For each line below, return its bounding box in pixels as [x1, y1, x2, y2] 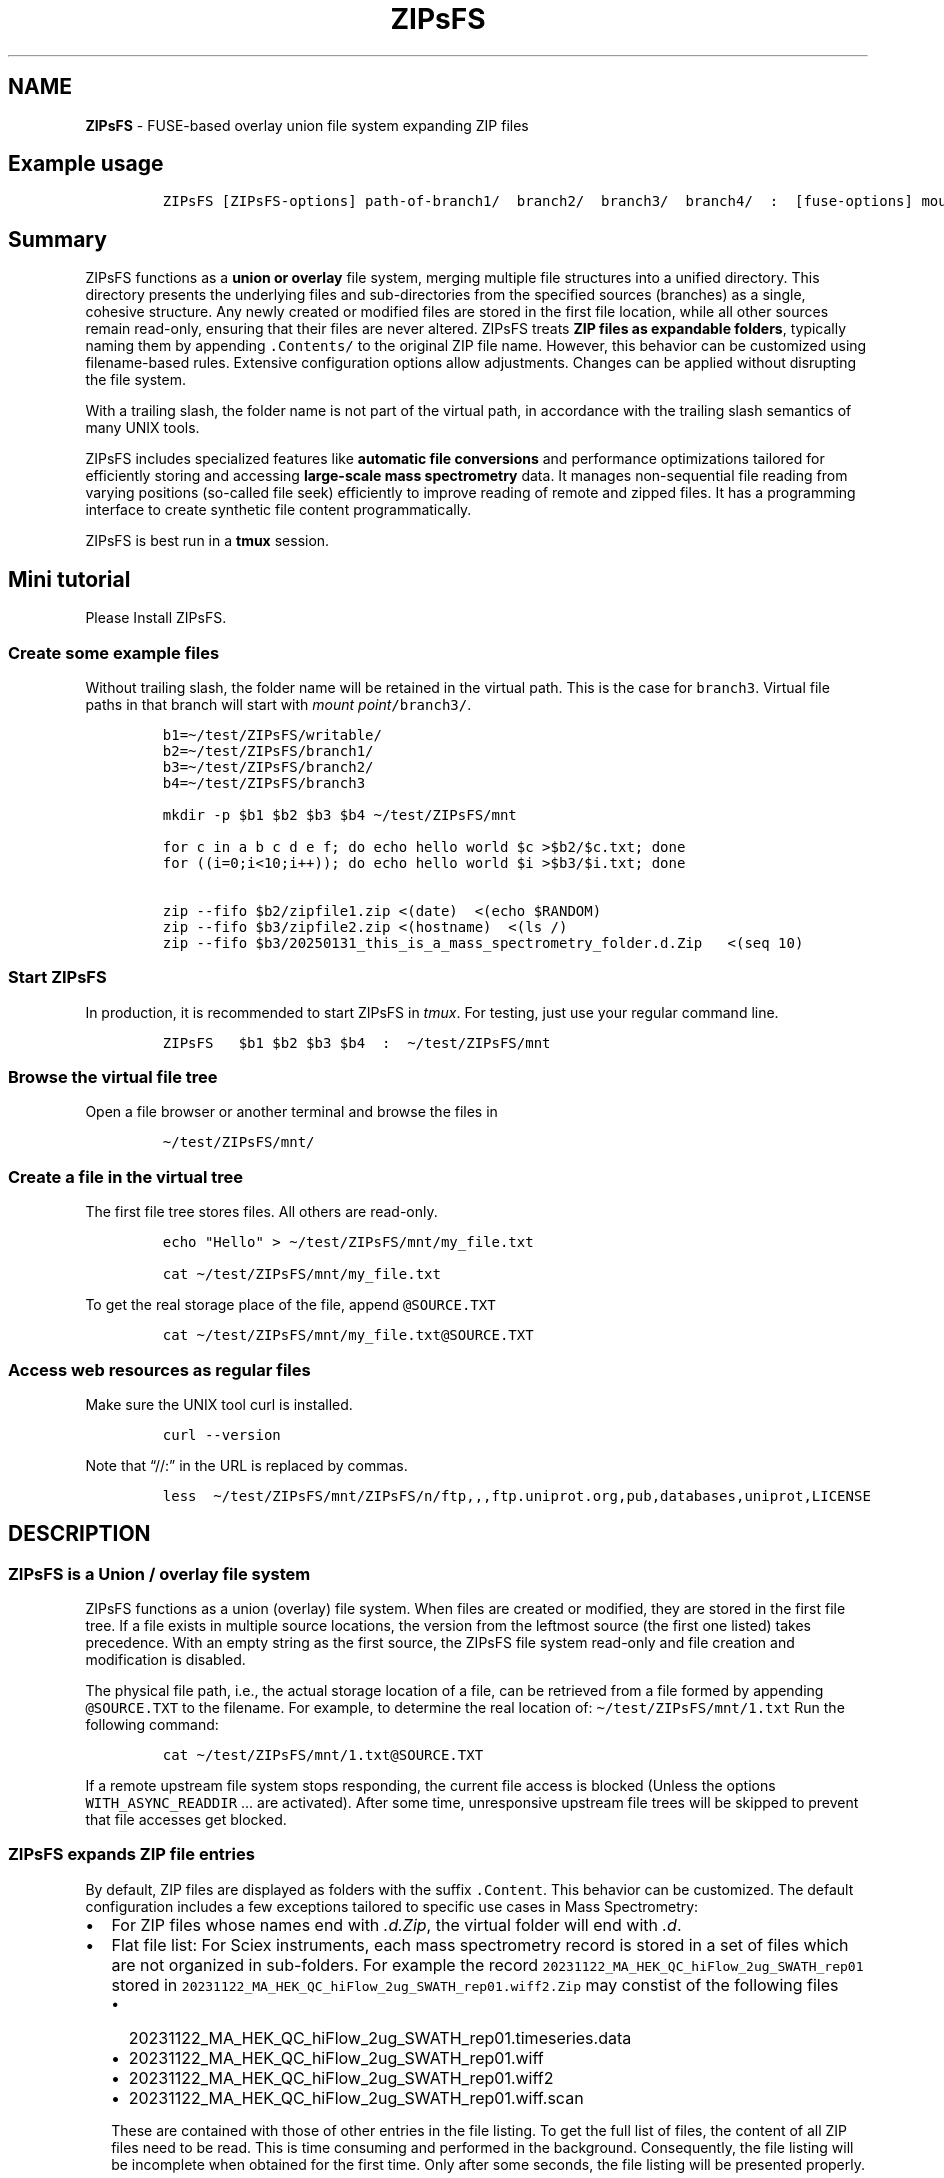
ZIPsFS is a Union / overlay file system [8, 1563, 311, 1584]
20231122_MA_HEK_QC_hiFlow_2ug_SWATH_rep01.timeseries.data [128, 2027, 632, 2048]
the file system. [85, 371, 186, 389]
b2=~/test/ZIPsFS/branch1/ [162, 742, 374, 759]
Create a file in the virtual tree [8, 1166, 243, 1187]
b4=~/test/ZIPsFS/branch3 [162, 774, 366, 791]
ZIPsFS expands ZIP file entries [8, 1844, 255, 1865]
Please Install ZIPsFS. [85, 609, 227, 627]
